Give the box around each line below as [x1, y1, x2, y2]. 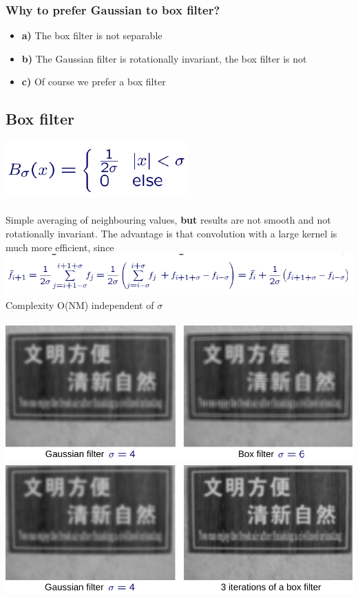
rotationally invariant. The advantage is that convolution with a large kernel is [6, 226, 337, 240]
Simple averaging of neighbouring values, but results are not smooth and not [6, 213, 331, 227]
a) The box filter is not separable [21, 28, 162, 43]
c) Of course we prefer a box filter [21, 74, 166, 89]
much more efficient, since [6, 239, 114, 254]
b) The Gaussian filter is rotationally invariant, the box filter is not [21, 51, 307, 65]
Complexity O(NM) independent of [6, 297, 154, 312]
